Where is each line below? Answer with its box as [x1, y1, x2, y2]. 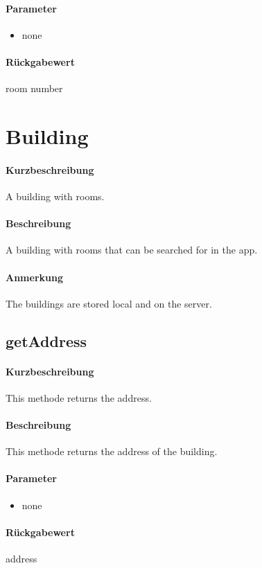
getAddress [6, 330, 87, 351]
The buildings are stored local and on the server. [6, 296, 212, 310]
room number [6, 81, 63, 96]
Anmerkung [6, 269, 63, 284]
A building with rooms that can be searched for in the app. [6, 242, 258, 257]
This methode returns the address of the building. [6, 444, 218, 459]
